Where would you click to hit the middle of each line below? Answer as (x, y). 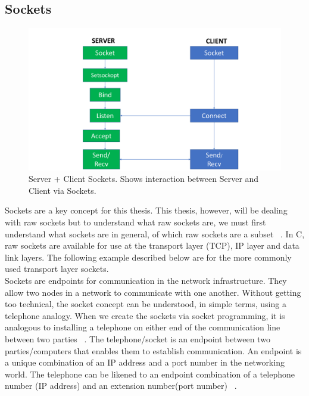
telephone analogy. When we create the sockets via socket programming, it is (145, 315)
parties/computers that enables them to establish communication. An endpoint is (153, 350)
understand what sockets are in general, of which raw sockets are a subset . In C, (155, 233)
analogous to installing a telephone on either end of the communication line (143, 327)
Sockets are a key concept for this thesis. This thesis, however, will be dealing (146, 210)
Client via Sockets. (63, 190)
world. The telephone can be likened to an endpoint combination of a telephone (150, 374)
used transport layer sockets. (57, 269)
